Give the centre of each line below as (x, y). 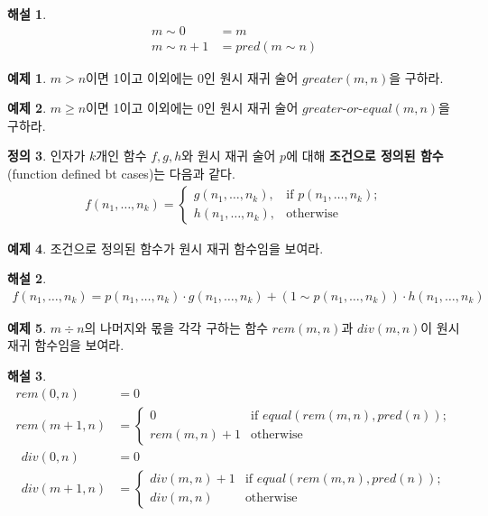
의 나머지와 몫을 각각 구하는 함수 (176, 327)
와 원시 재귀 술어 (229, 156)
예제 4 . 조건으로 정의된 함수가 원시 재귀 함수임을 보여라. (166, 248)
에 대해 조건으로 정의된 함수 (365, 156)
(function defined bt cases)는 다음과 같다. (121, 174)
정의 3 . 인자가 (46, 156)
